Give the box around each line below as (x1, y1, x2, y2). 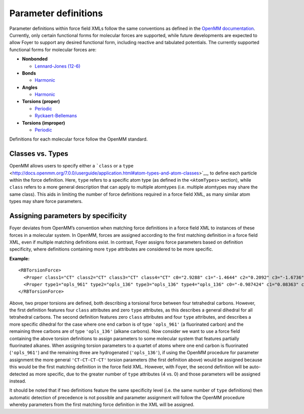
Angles (22, 84, 37, 90)
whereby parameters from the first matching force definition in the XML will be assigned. (9, 401, 195, 408)
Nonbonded (22, 56, 48, 62)
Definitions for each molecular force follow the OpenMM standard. (9, 136, 148, 142)
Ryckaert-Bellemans (34, 113, 77, 119)
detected (9, 371, 28, 377)
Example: (9, 255, 30, 261)
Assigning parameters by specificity (9, 212, 127, 220)
